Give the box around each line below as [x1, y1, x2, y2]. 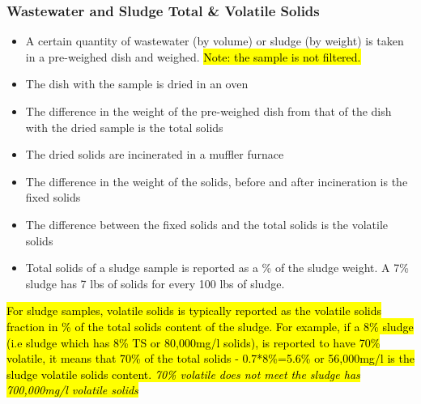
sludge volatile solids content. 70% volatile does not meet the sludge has [6, 365, 360, 382]
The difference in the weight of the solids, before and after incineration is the [25, 172, 408, 189]
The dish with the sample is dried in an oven [25, 75, 249, 92]
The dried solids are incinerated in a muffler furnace [25, 146, 284, 163]
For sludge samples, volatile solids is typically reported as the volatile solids [6, 302, 381, 319]
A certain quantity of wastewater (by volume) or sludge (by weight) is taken [25, 32, 404, 49]
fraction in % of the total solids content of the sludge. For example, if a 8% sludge [6, 317, 414, 334]
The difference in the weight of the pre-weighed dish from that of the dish [25, 103, 392, 119]
